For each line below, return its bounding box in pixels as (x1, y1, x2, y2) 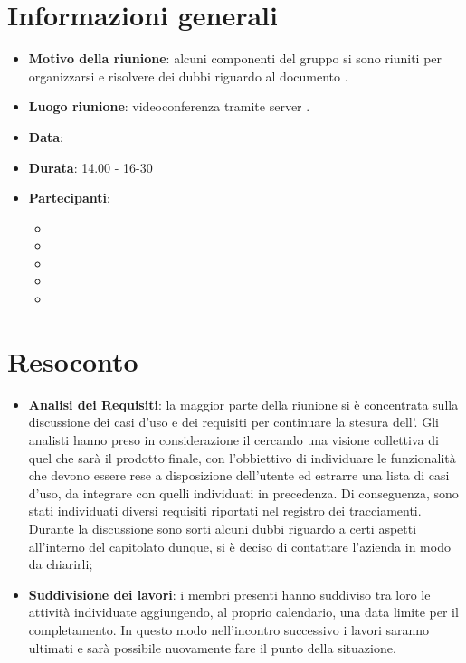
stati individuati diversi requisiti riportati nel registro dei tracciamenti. (28, 501, 422, 520)
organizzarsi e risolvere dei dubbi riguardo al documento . (28, 66, 348, 85)
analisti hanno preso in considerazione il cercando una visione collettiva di (28, 430, 439, 449)
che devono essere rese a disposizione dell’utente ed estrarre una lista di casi (28, 466, 450, 485)
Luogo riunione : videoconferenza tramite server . (28, 97, 310, 116)
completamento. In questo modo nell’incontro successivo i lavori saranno (28, 620, 430, 639)
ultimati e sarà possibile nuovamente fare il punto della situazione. (28, 638, 396, 657)
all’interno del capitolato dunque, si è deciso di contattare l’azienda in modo (28, 536, 451, 555)
